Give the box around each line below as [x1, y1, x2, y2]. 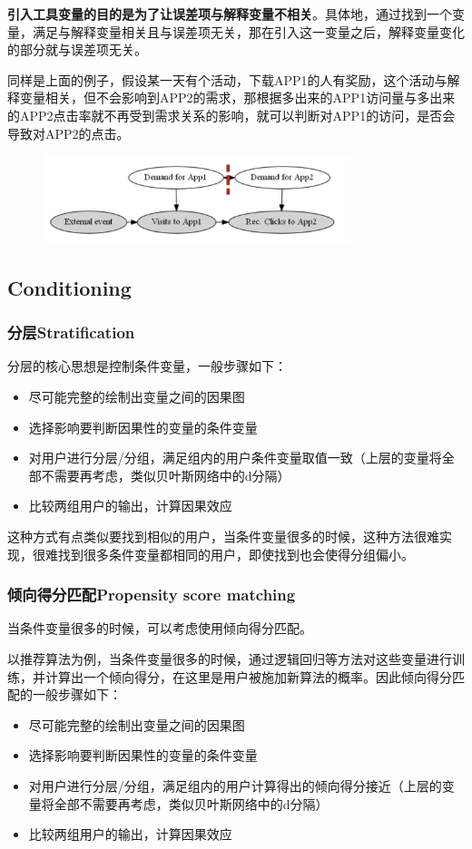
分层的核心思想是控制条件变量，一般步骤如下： [7, 356, 287, 376]
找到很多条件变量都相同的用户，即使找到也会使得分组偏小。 [57, 544, 414, 563]
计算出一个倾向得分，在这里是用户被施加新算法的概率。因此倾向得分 [44, 667, 452, 686]
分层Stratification [7, 321, 135, 344]
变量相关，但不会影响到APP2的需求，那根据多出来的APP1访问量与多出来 [19, 88, 456, 107]
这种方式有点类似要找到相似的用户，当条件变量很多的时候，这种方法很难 [7, 527, 439, 546]
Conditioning [7, 273, 132, 301]
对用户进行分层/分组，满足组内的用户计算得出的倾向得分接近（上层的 [28, 776, 442, 795]
